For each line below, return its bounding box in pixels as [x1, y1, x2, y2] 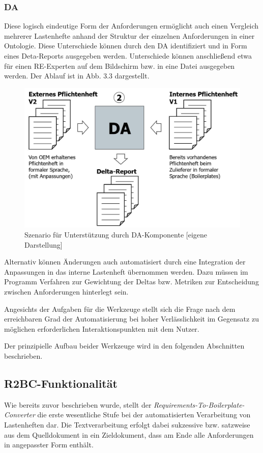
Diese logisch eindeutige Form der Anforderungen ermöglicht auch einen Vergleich [4, 20, 259, 31]
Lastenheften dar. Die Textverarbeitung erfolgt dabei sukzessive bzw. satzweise [4, 419, 250, 430]
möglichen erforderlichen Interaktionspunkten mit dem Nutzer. [4, 323, 199, 334]
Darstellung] [24, 239, 63, 250]
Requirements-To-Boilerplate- [154, 399, 245, 410]
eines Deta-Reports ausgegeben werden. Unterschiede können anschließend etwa [4, 50, 252, 61]
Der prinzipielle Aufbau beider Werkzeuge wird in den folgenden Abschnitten [4, 340, 245, 351]
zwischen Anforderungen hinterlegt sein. [4, 286, 129, 297]
